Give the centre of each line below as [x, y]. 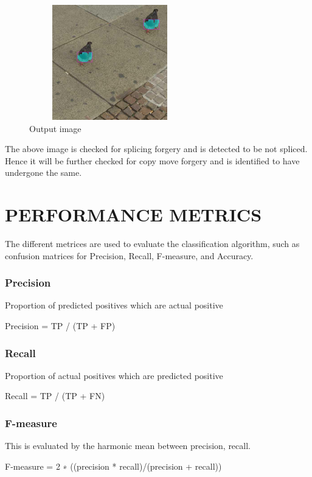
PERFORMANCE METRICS [133, 214]
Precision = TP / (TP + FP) [60, 326]
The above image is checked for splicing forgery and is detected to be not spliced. [156, 149]
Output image [55, 128]
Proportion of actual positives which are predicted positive [114, 375]
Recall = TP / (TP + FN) [55, 396]
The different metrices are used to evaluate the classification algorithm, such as [152, 244]
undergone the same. [43, 172]
